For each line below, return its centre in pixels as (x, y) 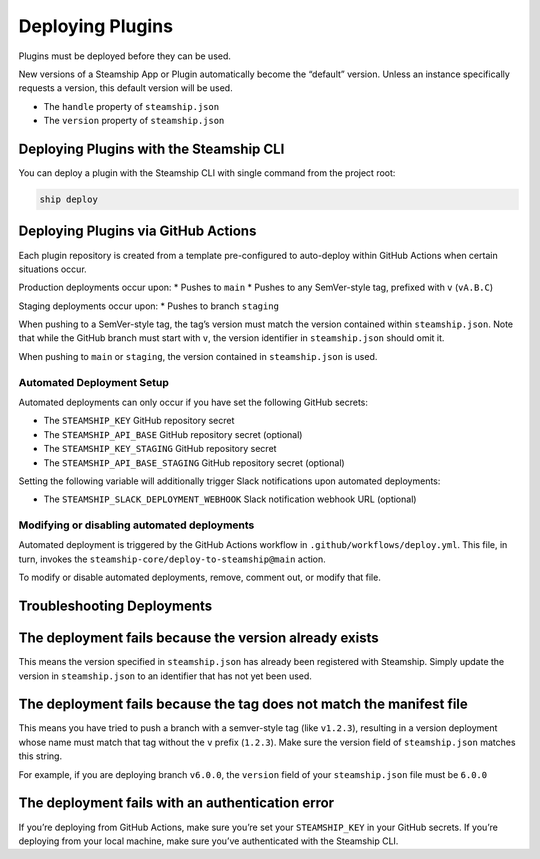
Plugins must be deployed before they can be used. (125, 56)
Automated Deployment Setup (94, 382)
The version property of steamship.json (134, 121)
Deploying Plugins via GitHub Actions (137, 231)
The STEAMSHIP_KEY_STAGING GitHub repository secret (160, 449)
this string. (40, 756)
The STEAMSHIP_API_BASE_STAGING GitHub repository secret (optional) (194, 462)
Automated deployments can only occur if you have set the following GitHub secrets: (193, 402)
